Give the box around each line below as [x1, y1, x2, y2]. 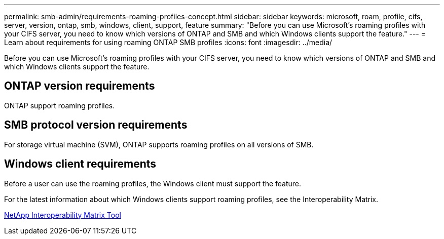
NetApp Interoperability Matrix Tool [4, 210, 121, 219]
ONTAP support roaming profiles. [4, 101, 115, 110]
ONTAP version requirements [4, 79, 155, 93]
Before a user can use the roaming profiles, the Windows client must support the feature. [4, 179, 302, 188]
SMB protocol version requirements [4, 118, 188, 132]
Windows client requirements [4, 157, 157, 171]
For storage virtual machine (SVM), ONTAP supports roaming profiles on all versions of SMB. [4, 140, 314, 149]
